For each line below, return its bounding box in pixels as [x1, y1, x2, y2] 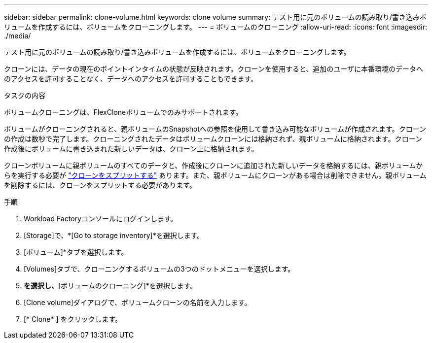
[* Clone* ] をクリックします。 [24, 315, 122, 323]
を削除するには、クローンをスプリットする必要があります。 [4, 181, 196, 189]
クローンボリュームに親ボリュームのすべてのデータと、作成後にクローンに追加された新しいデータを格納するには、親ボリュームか [4, 161, 423, 170]
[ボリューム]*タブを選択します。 [24, 248, 128, 256]
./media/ [4, 32, 31, 40]
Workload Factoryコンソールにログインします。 [24, 214, 178, 223]
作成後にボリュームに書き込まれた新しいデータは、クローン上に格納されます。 [4, 144, 258, 153]
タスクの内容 [4, 91, 45, 100]
